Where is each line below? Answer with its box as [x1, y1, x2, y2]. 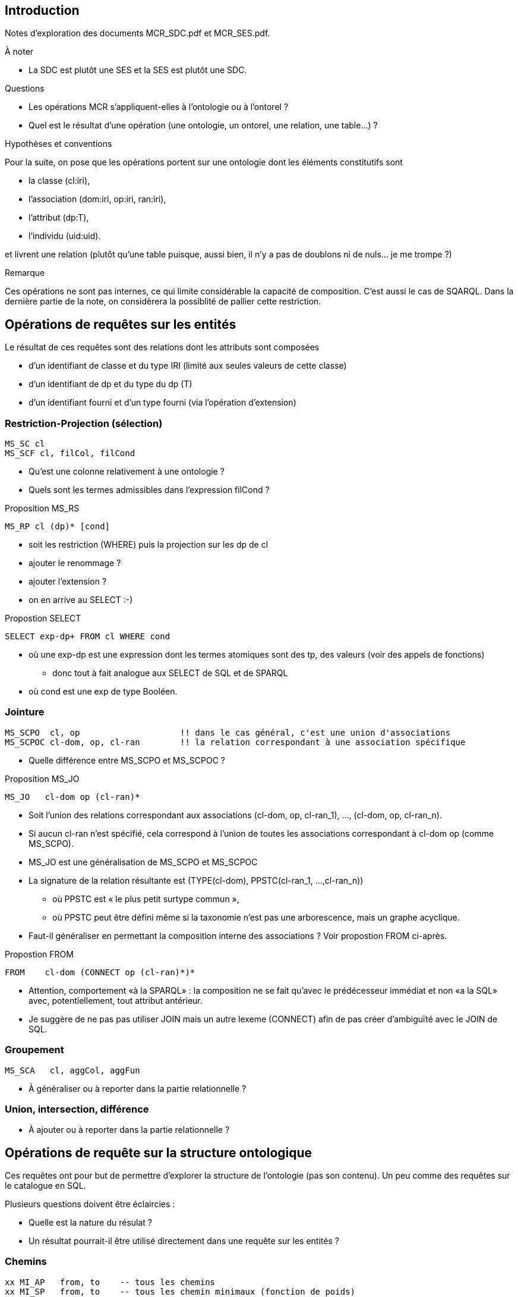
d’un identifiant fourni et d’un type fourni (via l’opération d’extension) [29, 397, 296, 408]
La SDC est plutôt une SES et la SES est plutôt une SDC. [29, 65, 247, 76]
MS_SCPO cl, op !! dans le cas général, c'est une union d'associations [5, 727, 451, 737]
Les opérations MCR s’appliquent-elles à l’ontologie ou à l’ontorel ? [29, 102, 289, 112]
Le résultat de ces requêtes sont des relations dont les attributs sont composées [5, 342, 320, 353]
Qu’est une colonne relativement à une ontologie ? [29, 466, 225, 477]
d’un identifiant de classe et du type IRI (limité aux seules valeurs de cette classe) [29, 360, 347, 371]
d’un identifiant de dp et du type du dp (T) [29, 379, 192, 390]
